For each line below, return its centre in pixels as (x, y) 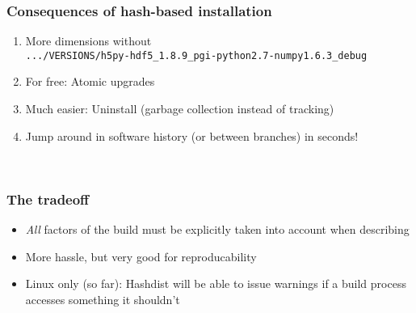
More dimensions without (88, 41)
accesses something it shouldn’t (103, 299)
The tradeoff (48, 199)
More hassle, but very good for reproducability (141, 256)
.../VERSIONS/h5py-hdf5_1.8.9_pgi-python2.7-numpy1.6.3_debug (196, 55)
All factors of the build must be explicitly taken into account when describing (217, 229)
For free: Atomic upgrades (90, 81)
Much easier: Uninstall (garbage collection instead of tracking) (180, 109)
